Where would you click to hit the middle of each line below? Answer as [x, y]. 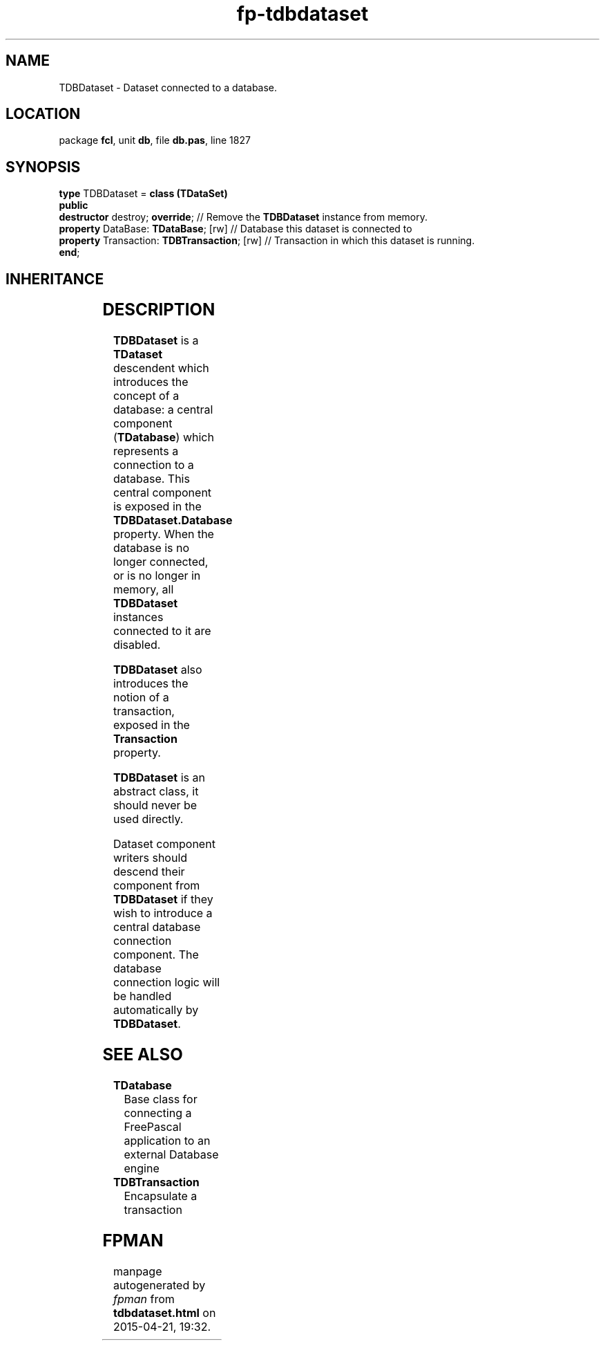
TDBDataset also [157, 670]
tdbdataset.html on [164, 1312]
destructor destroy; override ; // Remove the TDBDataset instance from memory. [243, 217]
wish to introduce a [163, 913]
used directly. [148, 819]
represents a [146, 451]
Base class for [161, 1099]
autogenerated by [159, 1285]
